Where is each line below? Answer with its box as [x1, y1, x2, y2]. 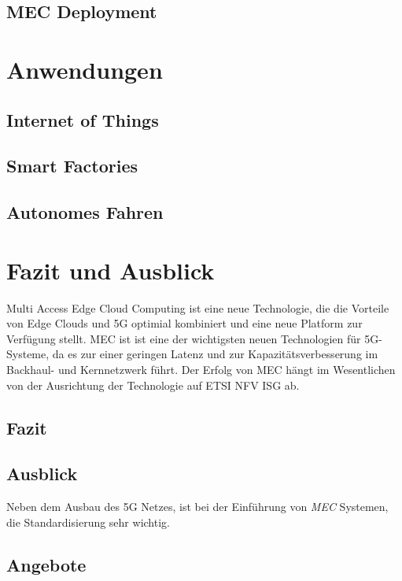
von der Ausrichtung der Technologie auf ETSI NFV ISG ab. [6, 376, 300, 393]
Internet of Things [6, 107, 159, 131]
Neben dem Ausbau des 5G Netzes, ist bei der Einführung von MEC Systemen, [6, 498, 389, 515]
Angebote [6, 552, 87, 576]
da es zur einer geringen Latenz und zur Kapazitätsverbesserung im [52, 346, 378, 362]
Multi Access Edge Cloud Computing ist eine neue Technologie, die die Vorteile [6, 299, 389, 316]
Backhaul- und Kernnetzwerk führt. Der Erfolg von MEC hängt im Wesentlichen [6, 361, 396, 377]
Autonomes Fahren [6, 200, 164, 224]
